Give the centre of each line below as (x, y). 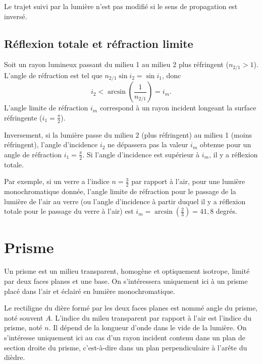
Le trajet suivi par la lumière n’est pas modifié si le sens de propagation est (121, 6)
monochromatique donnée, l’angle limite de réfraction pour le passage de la (120, 191)
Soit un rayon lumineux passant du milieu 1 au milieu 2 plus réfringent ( (116, 64)
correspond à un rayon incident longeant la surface (178, 108)
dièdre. (15, 357)
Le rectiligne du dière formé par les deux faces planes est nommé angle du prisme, (131, 308)
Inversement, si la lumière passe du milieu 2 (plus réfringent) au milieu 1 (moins (128, 134)
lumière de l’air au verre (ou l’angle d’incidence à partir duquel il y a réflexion (125, 201)
